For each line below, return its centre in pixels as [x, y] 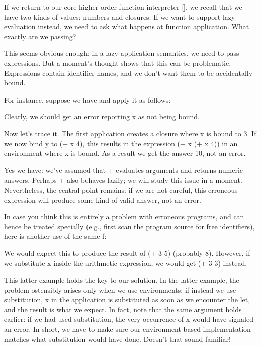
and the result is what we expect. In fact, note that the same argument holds [123, 309]
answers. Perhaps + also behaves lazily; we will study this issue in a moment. [123, 180]
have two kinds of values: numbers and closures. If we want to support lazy [120, 16]
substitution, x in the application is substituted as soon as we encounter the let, [127, 299]
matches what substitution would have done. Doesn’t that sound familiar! [117, 339]
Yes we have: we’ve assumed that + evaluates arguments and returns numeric [123, 170]
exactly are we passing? [40, 36]
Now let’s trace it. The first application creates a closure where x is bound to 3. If [130, 133]
